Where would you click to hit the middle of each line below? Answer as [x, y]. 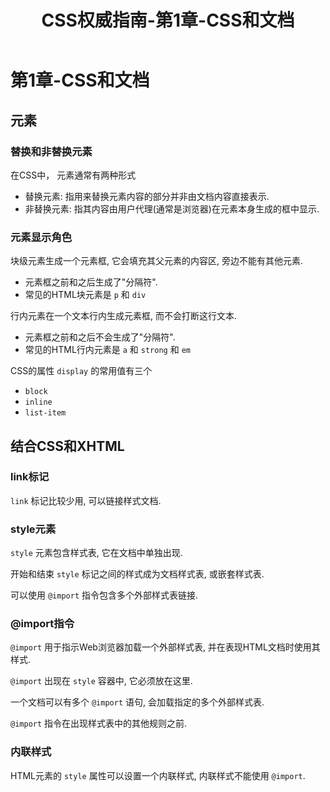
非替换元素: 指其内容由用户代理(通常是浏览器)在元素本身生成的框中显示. [172, 208]
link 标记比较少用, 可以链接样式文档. [86, 500]
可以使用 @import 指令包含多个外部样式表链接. [104, 595]
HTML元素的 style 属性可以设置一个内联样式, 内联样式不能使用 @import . [158, 775]
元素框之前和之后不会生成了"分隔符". [100, 337]
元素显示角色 [41, 237]
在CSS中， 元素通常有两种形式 [73, 175]
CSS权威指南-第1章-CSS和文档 [168, 20]
